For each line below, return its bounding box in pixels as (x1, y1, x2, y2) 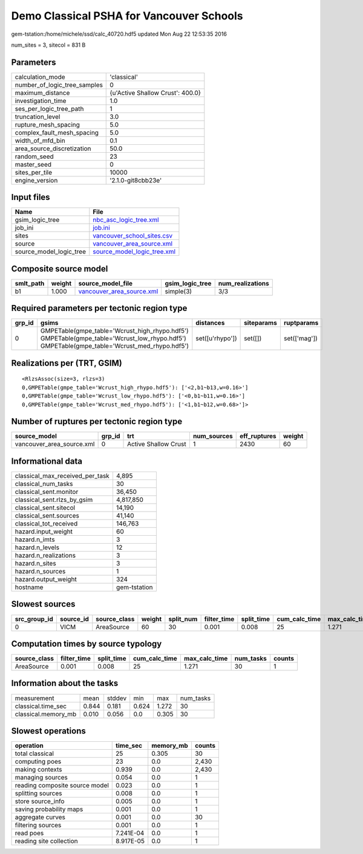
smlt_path (15, 279, 45, 287)
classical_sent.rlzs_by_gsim (15, 496, 93, 504)
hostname (15, 583, 44, 591)
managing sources (15, 773, 68, 782)
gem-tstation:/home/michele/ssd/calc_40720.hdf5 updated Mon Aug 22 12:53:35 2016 (11, 30, 227, 38)
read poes (15, 829, 44, 838)
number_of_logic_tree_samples (15, 81, 103, 89)
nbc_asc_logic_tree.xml (93, 216, 160, 224)
